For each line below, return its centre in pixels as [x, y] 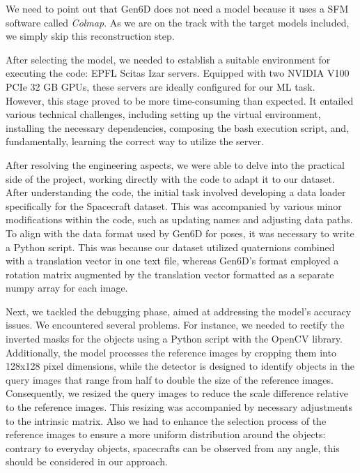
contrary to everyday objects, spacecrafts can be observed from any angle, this [173, 448]
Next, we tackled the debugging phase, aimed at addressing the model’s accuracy [179, 311]
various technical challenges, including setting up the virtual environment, [163, 114]
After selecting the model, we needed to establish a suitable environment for [168, 59]
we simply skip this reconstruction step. [90, 36]
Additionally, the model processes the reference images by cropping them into [171, 352]
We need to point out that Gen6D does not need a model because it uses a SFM [177, 8]
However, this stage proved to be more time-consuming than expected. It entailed [180, 100]
